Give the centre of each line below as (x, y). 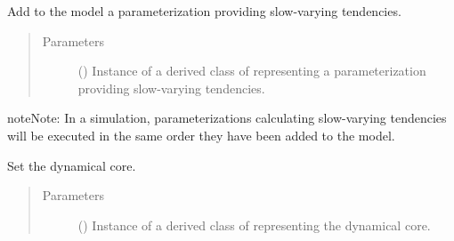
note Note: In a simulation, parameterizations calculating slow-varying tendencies (227, 118)
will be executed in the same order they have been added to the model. (201, 135)
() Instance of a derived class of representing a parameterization (252, 71)
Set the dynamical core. (72, 165)
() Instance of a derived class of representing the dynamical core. (254, 225)
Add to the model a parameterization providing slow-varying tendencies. (204, 11)
